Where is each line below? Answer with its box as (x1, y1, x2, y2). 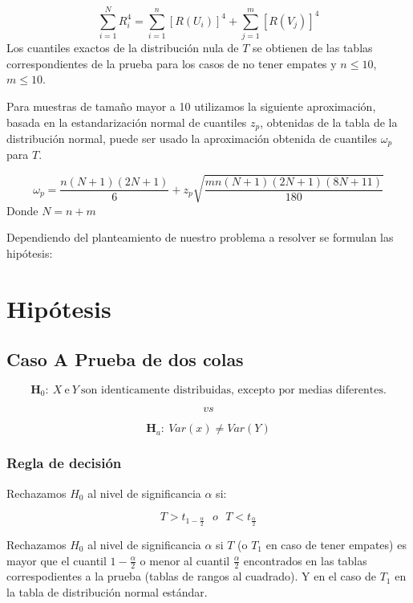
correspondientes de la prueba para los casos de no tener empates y (6, 55, 337, 71)
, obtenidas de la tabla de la (260, 113, 398, 130)
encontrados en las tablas (243, 552, 367, 568)
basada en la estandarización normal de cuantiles (6, 113, 247, 130)
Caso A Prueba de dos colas (6, 347, 244, 372)
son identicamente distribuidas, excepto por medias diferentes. (81, 384, 387, 396)
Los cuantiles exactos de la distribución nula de (6, 39, 239, 56)
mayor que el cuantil (6, 552, 107, 568)
